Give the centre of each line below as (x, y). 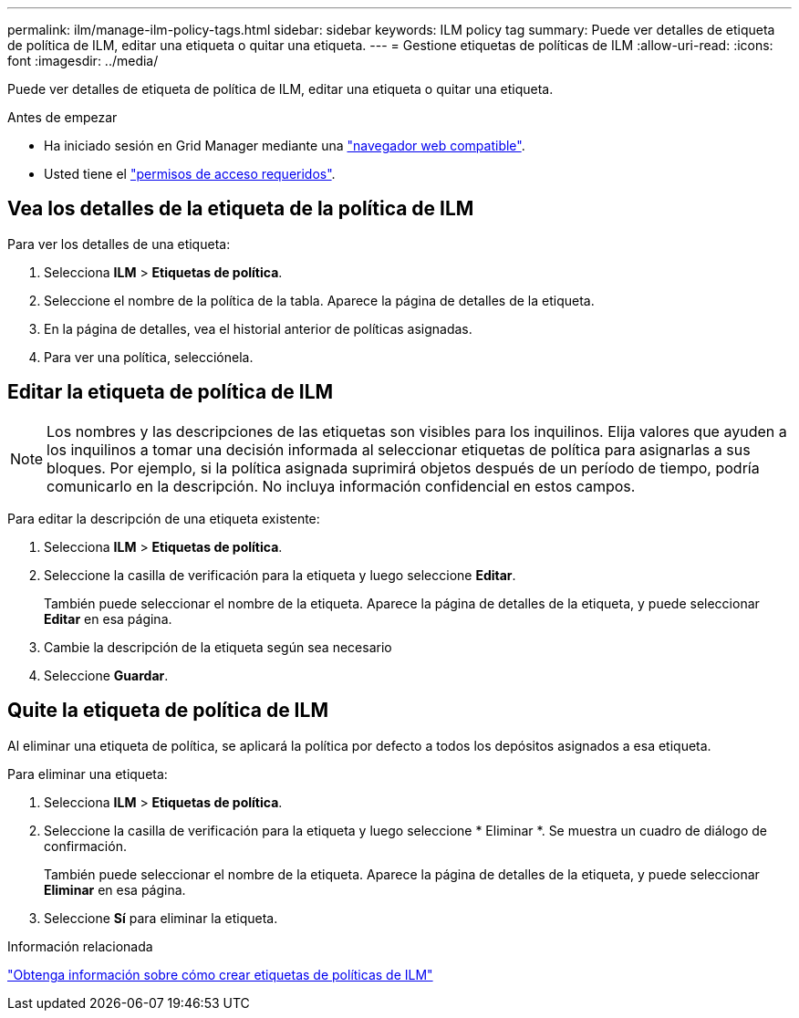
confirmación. (85, 846)
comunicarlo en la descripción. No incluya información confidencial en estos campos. (341, 486)
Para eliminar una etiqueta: (88, 774)
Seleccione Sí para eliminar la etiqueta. (161, 918)
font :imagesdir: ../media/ (83, 61)
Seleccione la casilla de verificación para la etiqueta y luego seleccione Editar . (280, 575)
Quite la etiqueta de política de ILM (168, 711)
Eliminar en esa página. (115, 889)
